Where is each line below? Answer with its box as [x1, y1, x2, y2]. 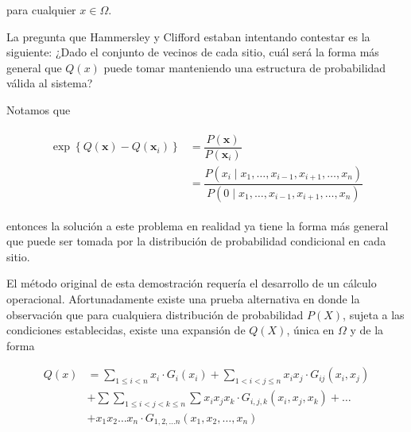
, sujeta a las [343, 306, 405, 322]
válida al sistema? [6, 75, 93, 91]
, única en [286, 322, 335, 338]
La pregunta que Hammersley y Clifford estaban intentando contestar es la [6, 28, 370, 44]
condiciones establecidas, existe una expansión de [6, 322, 246, 338]
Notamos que [6, 101, 71, 118]
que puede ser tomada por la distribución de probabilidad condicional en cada [6, 233, 386, 249]
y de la [350, 322, 384, 338]
